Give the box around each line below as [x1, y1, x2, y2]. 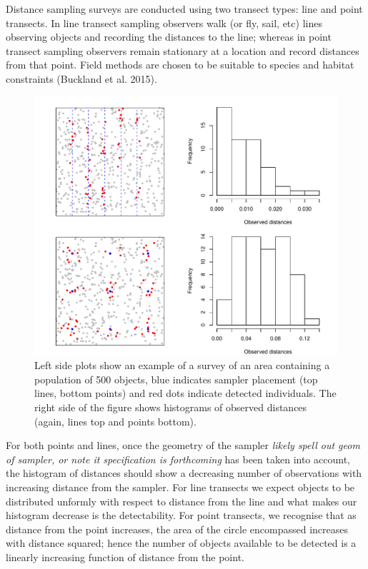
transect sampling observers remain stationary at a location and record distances [6, 43, 359, 58]
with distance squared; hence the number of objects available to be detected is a [6, 535, 357, 550]
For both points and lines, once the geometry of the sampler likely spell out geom [6, 438, 360, 453]
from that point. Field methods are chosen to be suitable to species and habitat [6, 57, 354, 72]
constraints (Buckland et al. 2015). [6, 71, 157, 86]
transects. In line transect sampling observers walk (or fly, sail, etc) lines [6, 15, 322, 30]
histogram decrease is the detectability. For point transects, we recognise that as [6, 508, 357, 523]
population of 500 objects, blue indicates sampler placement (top [34, 371, 318, 386]
